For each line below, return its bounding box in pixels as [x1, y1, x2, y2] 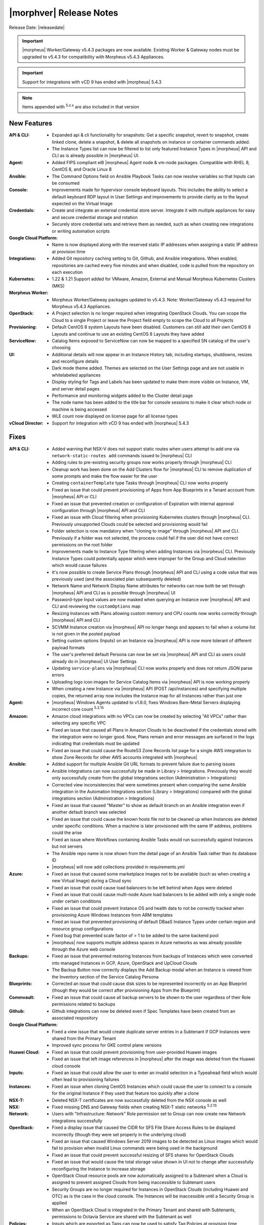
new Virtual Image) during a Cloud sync [52, 878, 132, 884]
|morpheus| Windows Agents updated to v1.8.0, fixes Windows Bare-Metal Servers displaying [52, 699, 241, 705]
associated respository [52, 1015, 98, 1021]
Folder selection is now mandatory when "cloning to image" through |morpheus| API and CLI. [52, 528, 240, 534]
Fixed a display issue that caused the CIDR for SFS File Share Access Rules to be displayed [52, 1125, 236, 1130]
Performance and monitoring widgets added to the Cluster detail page [52, 392, 193, 399]
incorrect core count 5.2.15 [52, 706, 104, 712]
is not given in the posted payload [52, 631, 120, 637]
